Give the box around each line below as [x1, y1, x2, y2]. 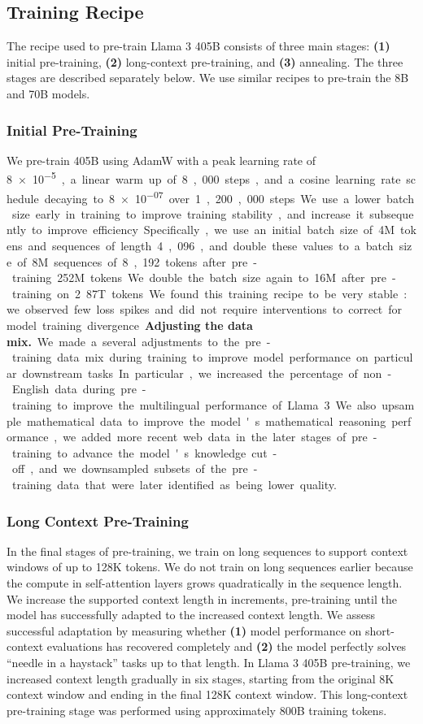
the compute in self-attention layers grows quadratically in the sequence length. [7, 574, 403, 591]
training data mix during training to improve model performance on [11, 349, 368, 366]
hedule [7, 189, 39, 206]
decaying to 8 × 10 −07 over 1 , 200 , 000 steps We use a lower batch [44, 187, 414, 206]
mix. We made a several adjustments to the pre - [7, 332, 271, 349]
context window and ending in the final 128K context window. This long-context [7, 686, 408, 703]
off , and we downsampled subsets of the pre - [11, 460, 258, 477]
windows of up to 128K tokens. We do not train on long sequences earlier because [7, 558, 413, 575]
